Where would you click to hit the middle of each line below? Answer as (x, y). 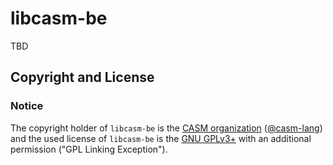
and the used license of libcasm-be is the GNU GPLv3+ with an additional (161, 138)
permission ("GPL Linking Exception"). (89, 149)
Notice (27, 106)
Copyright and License (82, 77)
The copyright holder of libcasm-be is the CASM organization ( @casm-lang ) (166, 128)
